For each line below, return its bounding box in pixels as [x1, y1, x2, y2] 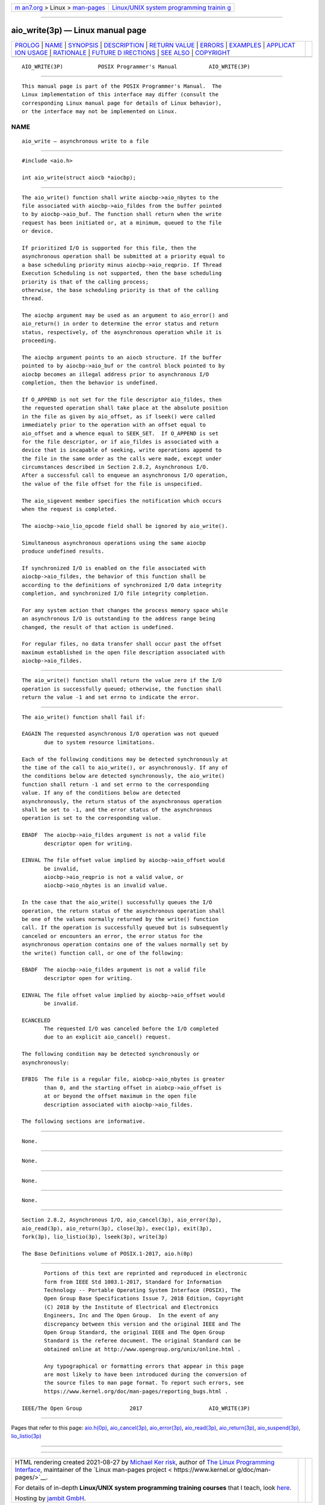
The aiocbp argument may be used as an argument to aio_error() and [22, 312, 228, 319]
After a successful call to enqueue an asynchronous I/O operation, [22, 472, 228, 479]
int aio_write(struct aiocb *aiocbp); [22, 175, 137, 181]
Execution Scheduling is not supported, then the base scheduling [22, 270, 222, 277]
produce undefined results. [22, 548, 105, 554]
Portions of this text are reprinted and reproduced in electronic [44, 1270, 247, 1277]
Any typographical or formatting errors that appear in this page [44, 1362, 244, 1370]
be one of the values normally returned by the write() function [22, 916, 219, 923]
